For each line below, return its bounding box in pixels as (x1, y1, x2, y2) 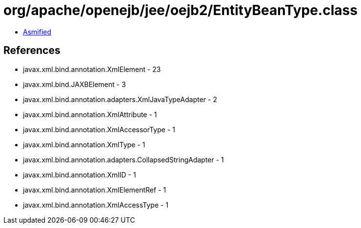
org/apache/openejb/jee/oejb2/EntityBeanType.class (3, 2, 358, 18)
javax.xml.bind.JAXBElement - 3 (23, 80, 126, 88)
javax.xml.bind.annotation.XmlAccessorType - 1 (23, 125, 175, 134)
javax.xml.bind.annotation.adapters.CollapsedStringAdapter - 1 (23, 155, 224, 164)
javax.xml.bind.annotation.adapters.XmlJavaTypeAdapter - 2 (23, 95, 217, 104)
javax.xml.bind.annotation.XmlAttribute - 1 (23, 110, 157, 119)
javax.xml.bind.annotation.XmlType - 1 (23, 140, 145, 149)
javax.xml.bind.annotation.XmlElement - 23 (23, 65, 161, 73)
